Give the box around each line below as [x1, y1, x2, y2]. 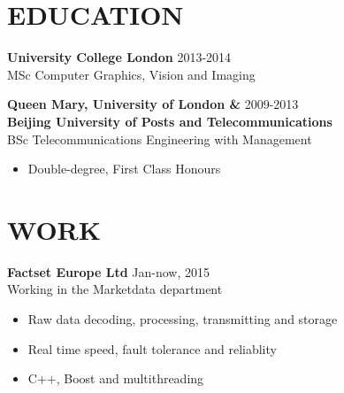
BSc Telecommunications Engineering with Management [7, 129, 312, 148]
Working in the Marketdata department [7, 280, 223, 298]
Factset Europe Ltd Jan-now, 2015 [7, 262, 210, 281]
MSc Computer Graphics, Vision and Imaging [7, 65, 256, 83]
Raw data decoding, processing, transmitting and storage [27, 310, 338, 327]
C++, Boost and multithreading [27, 369, 204, 388]
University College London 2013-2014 [7, 48, 232, 66]
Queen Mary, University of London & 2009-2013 [7, 95, 299, 113]
